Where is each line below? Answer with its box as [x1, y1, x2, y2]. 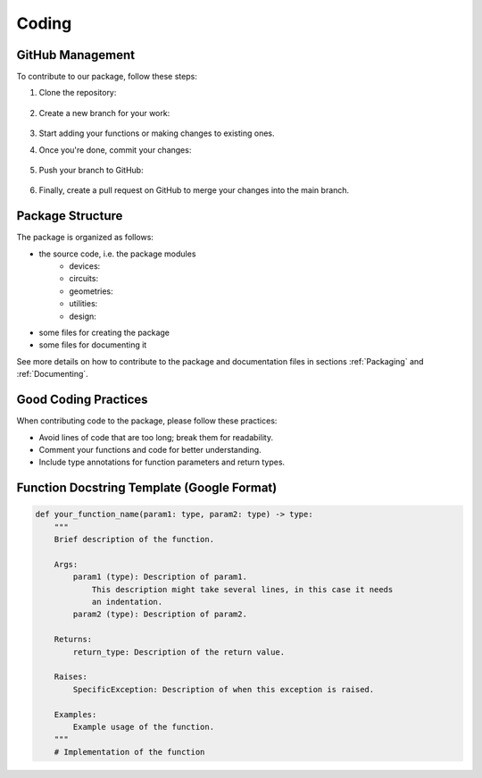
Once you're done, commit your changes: [38, 144, 192, 155]
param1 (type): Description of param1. [72, 572, 247, 582]
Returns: [54, 634, 93, 645]
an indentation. [91, 597, 163, 607]
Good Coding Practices [16, 392, 148, 407]
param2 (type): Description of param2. [72, 609, 247, 620]
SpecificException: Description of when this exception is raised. [72, 684, 375, 694]
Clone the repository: [38, 88, 117, 98]
